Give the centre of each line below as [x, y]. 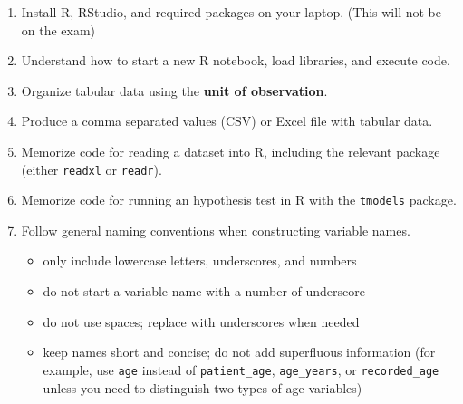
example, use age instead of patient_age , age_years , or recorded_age [241, 369]
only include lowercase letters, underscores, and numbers [200, 260]
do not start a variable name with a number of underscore [204, 291]
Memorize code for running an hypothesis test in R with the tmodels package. [239, 200]
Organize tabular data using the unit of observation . [174, 90]
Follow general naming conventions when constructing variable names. [216, 230]
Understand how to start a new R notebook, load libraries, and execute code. [236, 60]
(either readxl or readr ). [92, 169]
